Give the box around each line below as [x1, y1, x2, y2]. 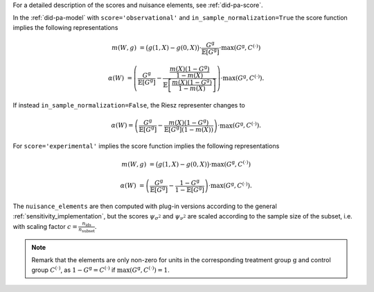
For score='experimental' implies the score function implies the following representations [12, 142, 280, 151]
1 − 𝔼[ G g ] [175, 184, 204, 194]
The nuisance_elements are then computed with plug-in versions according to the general [12, 202, 277, 211]
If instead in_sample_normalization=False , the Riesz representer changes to [12, 101, 245, 110]
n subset [78, 226, 95, 234]
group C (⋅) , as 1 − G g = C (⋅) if [31, 264, 116, 274]
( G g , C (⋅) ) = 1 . [129, 264, 170, 274]
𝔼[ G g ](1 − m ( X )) [163, 125, 214, 133]
